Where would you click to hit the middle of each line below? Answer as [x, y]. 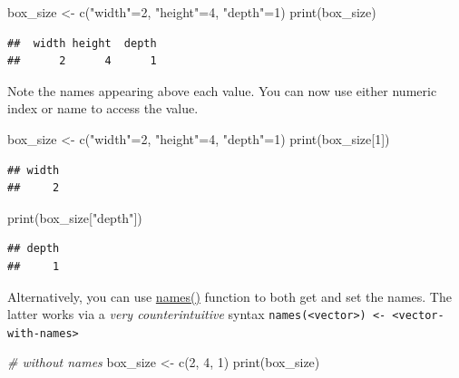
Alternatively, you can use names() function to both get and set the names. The [229, 296]
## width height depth [82, 43]
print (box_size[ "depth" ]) [75, 217]
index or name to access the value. [103, 108]
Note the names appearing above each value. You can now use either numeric [222, 90]
